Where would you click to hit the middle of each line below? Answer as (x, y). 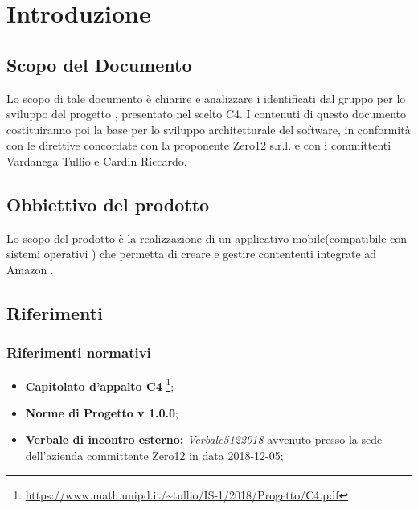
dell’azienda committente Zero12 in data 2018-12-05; (154, 455)
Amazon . (30, 269)
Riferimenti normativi (79, 353)
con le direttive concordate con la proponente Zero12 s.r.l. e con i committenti (199, 145)
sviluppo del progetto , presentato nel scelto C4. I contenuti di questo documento (206, 114)
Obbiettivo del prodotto (108, 204)
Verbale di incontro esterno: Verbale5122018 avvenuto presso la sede (204, 439)
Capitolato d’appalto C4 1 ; (100, 384)
